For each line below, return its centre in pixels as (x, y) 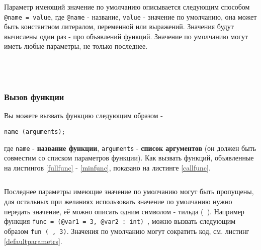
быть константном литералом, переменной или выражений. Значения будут (119, 26)
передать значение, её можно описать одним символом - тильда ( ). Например (124, 211)
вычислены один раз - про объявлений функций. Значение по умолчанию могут (126, 36)
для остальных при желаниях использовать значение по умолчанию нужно (118, 201)
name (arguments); (35, 132)
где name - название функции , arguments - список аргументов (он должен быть (130, 148)
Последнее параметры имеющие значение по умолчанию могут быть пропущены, (129, 191)
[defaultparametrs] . (33, 241)
